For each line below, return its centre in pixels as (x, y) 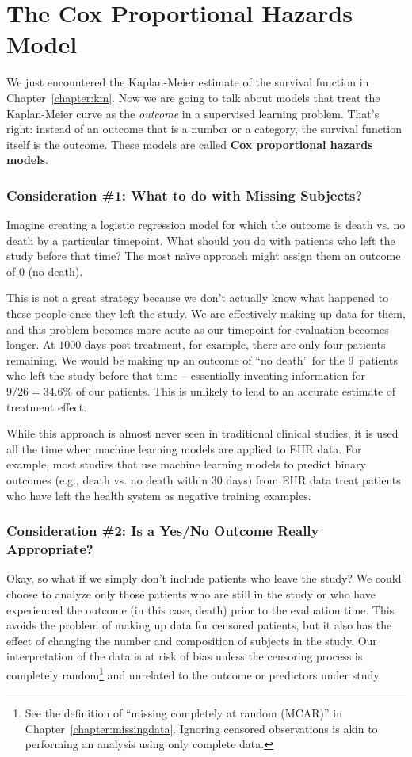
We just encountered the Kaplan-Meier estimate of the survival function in (188, 82)
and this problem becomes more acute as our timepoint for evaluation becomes (198, 329)
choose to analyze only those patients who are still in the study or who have (191, 593)
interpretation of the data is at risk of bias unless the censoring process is (185, 656)
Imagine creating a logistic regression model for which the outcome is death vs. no (206, 225)
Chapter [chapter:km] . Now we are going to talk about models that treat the (193, 97)
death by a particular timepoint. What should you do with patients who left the (201, 240)
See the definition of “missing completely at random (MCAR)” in (183, 713)
